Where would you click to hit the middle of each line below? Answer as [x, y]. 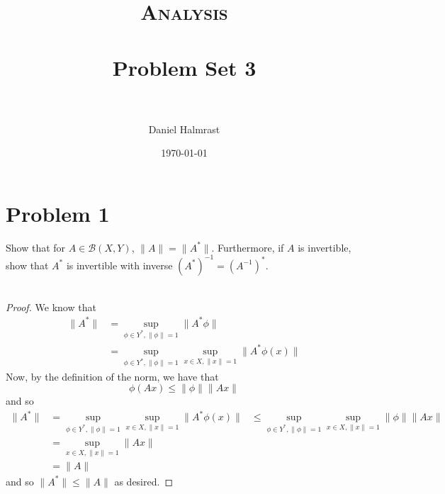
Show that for [36, 247]
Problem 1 [58, 213]
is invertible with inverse [119, 265]
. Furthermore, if [248, 247]
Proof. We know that [51, 307]
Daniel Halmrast [184, 129]
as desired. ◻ [144, 481]
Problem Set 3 [184, 67]
